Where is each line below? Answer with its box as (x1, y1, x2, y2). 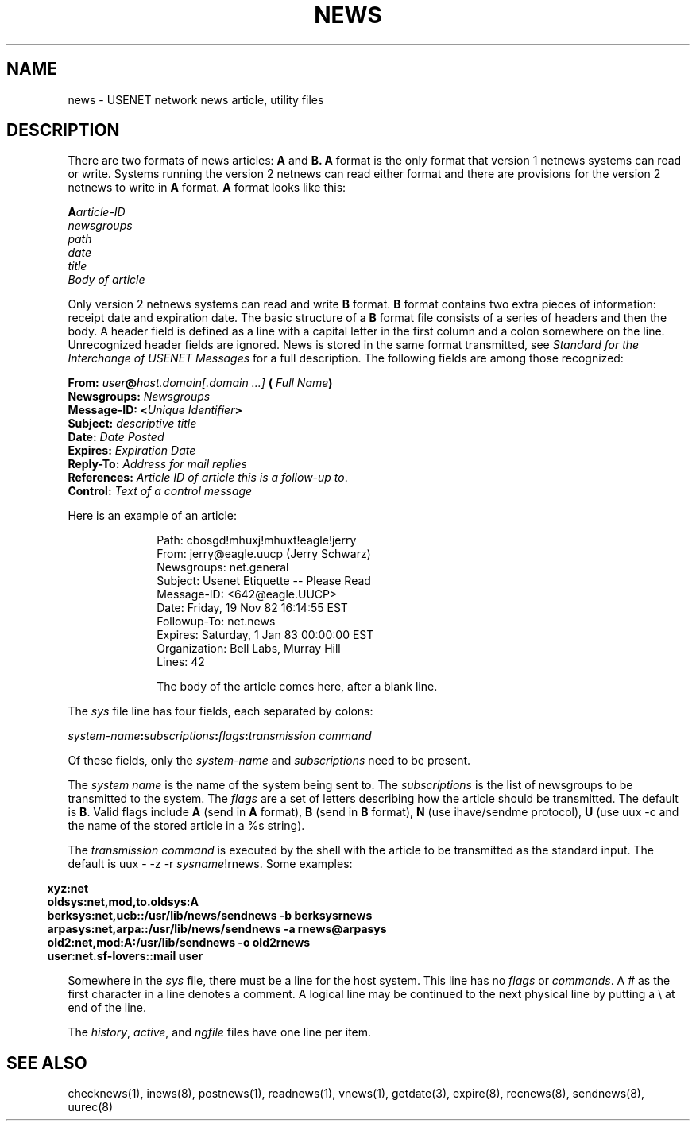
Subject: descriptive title (68, 416, 197, 431)
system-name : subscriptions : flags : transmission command (68, 729, 372, 743)
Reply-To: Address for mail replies (68, 457, 247, 471)
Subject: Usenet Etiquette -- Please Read (157, 574, 371, 588)
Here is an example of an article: (68, 509, 238, 523)
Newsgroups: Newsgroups (68, 389, 211, 404)
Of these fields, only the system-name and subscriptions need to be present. (68, 753, 471, 768)
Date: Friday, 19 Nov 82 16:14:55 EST (157, 601, 348, 615)
